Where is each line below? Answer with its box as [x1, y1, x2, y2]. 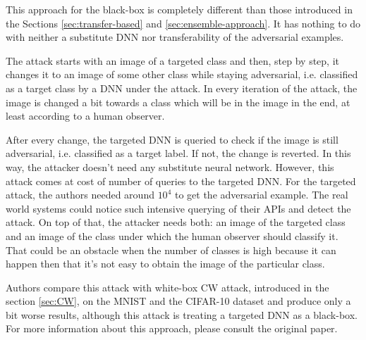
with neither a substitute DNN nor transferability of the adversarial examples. [6, 30, 344, 44]
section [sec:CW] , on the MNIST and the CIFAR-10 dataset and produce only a [6, 294, 351, 308]
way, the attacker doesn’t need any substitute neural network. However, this [6, 159, 334, 174]
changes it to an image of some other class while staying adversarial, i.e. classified [6, 67, 358, 82]
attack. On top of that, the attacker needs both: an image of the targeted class [6, 215, 346, 229]
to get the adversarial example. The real [174, 187, 348, 202]
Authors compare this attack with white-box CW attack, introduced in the [6, 279, 329, 294]
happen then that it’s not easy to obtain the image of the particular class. [6, 256, 325, 271]
